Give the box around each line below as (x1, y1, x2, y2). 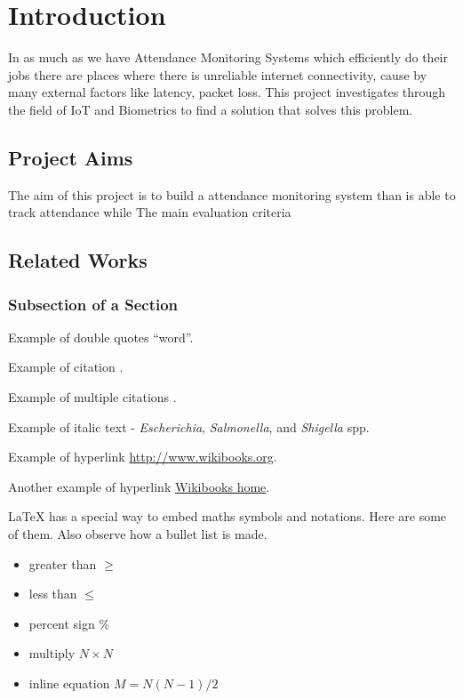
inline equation (28, 674, 110, 693)
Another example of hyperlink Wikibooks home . (8, 477, 270, 495)
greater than (28, 554, 97, 573)
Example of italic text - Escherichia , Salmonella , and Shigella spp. (8, 417, 370, 436)
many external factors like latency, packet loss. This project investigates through (8, 83, 446, 101)
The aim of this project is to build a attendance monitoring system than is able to (8, 185, 456, 204)
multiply (28, 644, 76, 663)
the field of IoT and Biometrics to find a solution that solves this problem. (8, 100, 413, 118)
